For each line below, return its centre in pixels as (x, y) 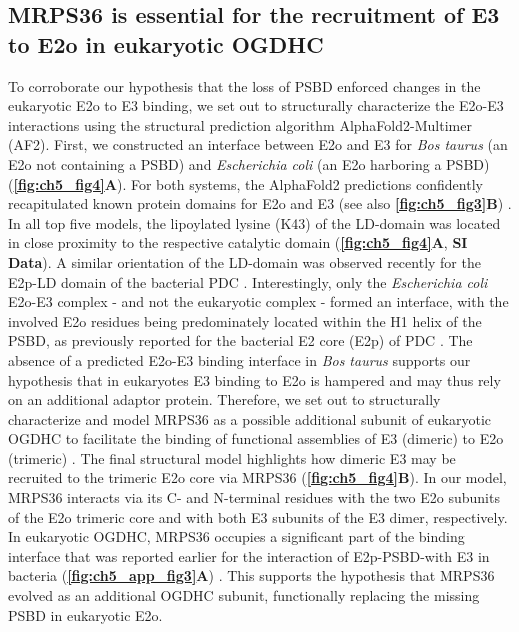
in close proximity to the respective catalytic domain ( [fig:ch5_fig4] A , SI (238, 242)
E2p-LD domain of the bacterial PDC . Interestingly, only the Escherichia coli (248, 281)
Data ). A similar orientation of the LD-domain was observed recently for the (244, 261)
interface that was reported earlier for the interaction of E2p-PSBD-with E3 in (249, 555)
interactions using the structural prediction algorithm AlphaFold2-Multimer (240, 124)
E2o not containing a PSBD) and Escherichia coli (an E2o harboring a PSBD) (249, 163)
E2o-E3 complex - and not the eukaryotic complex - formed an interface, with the (258, 301)
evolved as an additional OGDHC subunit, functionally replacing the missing (244, 595)
